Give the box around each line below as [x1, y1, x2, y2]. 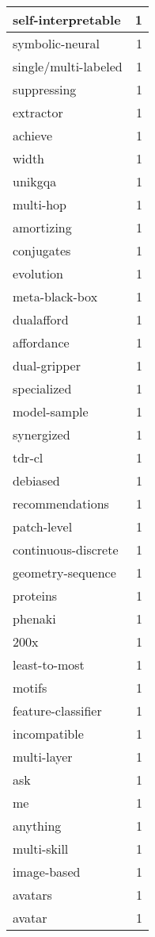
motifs [13, 678, 47, 697]
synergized [13, 425, 70, 444]
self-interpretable [13, 10, 121, 29]
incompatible [13, 724, 84, 743]
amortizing [13, 218, 72, 236]
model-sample [13, 402, 89, 420]
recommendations [13, 494, 109, 513]
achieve [13, 126, 53, 144]
